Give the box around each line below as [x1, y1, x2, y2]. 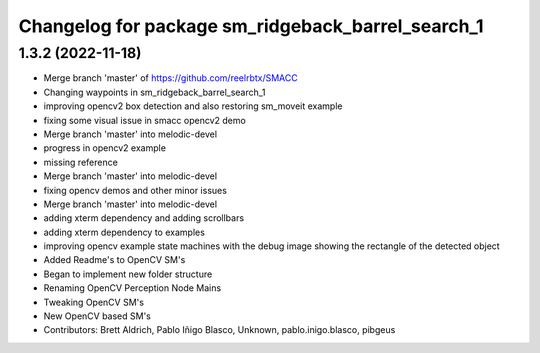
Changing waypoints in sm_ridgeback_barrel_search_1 [43, 86, 266, 98]
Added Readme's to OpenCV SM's [43, 254, 186, 266]
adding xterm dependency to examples [43, 226, 205, 238]
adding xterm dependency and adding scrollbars [43, 212, 245, 224]
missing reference [43, 156, 119, 168]
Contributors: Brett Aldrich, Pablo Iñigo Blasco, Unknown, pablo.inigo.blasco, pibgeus [43, 324, 396, 336]
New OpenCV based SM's [43, 310, 152, 322]
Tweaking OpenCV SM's [43, 296, 145, 308]
